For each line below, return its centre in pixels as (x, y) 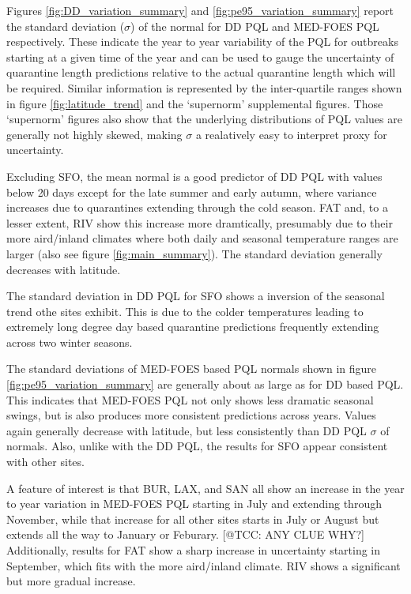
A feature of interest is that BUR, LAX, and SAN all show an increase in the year (205, 488)
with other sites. (45, 462)
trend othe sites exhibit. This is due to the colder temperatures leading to (185, 311)
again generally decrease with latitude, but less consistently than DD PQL (187, 430)
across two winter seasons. (70, 342)
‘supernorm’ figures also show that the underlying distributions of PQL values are (204, 119)
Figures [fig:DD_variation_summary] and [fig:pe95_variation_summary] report (200, 10)
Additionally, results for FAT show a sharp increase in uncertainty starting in (194, 550)
